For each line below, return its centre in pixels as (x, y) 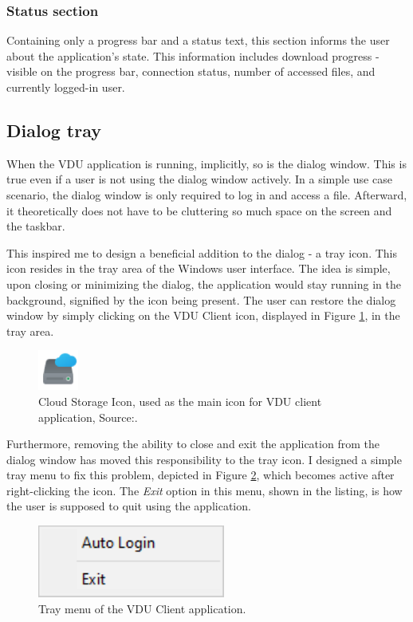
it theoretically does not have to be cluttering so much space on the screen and (199, 210)
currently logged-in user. (66, 87)
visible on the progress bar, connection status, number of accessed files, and (191, 71)
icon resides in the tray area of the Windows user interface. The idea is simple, (199, 268)
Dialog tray (54, 130)
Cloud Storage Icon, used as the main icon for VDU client (180, 401)
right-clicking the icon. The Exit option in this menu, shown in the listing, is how (205, 490)
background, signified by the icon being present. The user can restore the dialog (201, 299)
